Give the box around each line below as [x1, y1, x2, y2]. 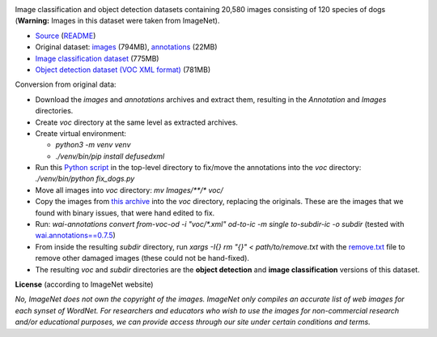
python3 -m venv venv [55, 140, 131, 150]
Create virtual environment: [35, 128, 127, 138]
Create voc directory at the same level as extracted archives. [35, 117, 239, 127]
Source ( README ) [35, 31, 96, 41]
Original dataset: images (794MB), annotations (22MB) [35, 42, 218, 52]
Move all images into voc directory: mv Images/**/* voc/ [35, 185, 223, 194]
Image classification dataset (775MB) [35, 53, 159, 63]
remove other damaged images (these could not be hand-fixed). [35, 254, 250, 263]
